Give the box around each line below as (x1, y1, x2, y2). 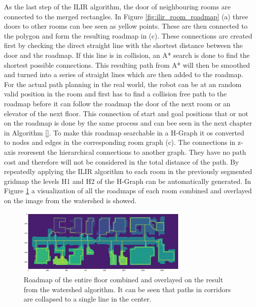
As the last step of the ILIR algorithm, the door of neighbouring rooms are (4, 1, 231, 11)
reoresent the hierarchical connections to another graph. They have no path (18, 146, 246, 157)
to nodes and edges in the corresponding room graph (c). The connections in (4, 137, 236, 147)
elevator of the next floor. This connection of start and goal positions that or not (4, 108, 249, 118)
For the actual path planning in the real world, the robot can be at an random (4, 79, 242, 89)
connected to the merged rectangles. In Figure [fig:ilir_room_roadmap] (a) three (4, 11, 248, 21)
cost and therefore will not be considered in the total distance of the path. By (4, 156, 239, 167)
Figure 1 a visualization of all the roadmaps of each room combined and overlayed (4, 185, 252, 196)
